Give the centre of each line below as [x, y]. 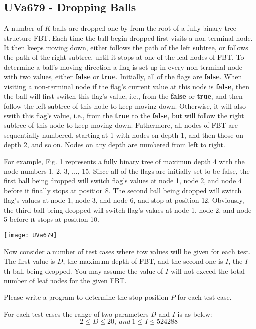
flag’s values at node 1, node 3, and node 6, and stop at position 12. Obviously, [124, 200]
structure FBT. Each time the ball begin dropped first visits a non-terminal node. [128, 37]
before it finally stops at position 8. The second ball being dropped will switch [123, 190]
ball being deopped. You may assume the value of [88, 270]
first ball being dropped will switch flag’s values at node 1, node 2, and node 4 [123, 181]
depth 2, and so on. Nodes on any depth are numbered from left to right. [115, 144]
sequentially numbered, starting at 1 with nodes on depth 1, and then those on [124, 135]
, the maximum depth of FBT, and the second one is [143, 261]
